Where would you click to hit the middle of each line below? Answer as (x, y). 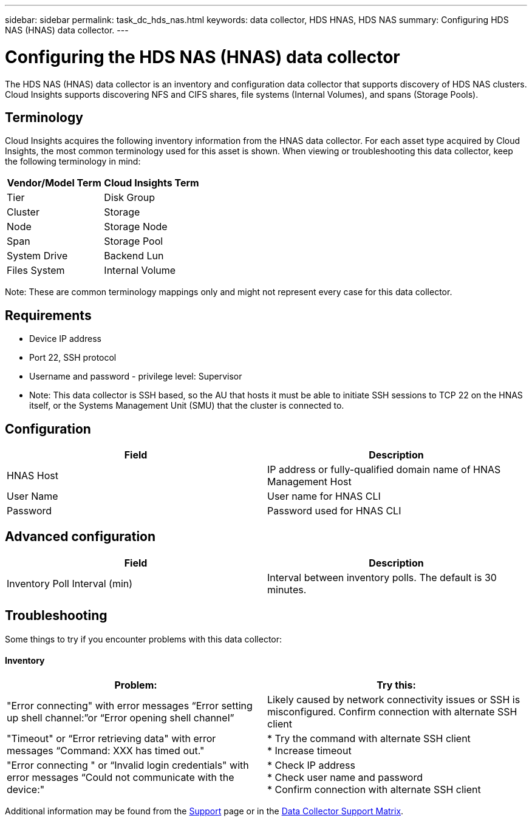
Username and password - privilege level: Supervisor (136, 376)
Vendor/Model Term (54, 183)
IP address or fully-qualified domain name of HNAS (384, 470)
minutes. (287, 589)
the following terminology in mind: (73, 162)
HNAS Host (32, 476)
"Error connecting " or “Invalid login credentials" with (128, 765)
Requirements (48, 315)
